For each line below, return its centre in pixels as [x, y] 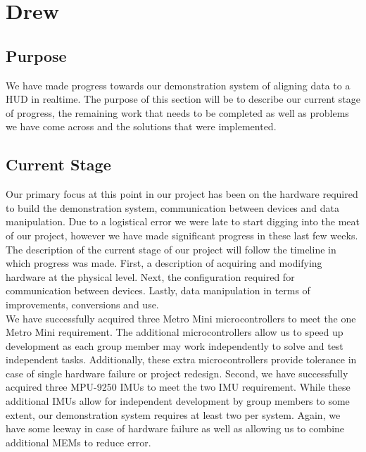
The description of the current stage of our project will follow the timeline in [171, 249]
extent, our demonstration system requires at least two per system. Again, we [173, 414]
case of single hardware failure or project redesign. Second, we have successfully [177, 373]
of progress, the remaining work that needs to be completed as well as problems [177, 112]
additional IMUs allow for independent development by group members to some [178, 401]
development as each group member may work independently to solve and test [175, 345]
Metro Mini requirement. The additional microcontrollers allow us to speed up [175, 332]
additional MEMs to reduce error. [78, 442]
